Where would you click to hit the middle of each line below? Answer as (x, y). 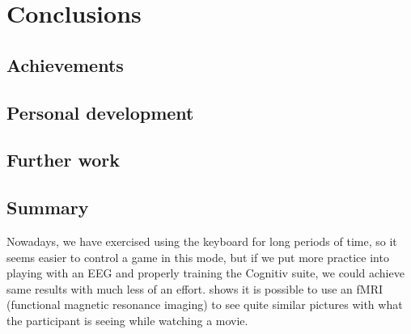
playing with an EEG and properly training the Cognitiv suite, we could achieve (205, 273)
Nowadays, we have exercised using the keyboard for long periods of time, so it (202, 241)
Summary (48, 207)
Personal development (100, 112)
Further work (63, 160)
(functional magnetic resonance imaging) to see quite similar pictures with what (205, 304)
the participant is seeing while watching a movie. (127, 320)
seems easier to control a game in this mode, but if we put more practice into (198, 257)
